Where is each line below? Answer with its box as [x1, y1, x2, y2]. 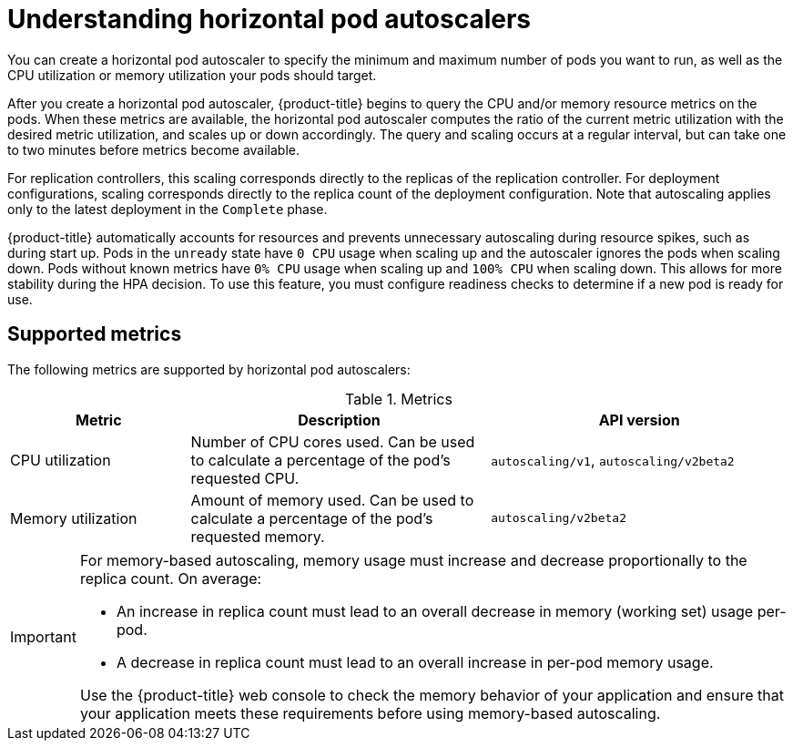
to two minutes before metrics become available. [7, 141, 300, 158]
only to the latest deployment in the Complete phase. [7, 200, 328, 217]
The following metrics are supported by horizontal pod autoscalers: [7, 361, 411, 377]
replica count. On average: [79, 569, 262, 588]
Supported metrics [7, 323, 182, 346]
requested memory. [190, 527, 325, 546]
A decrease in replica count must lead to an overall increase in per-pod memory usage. [116, 652, 714, 671]
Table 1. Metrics [345, 389, 452, 408]
